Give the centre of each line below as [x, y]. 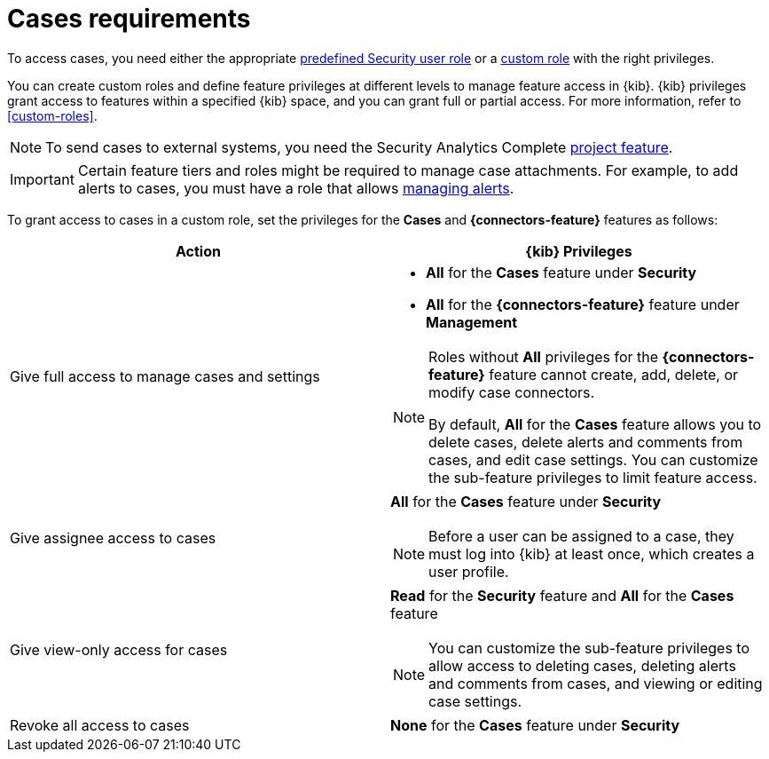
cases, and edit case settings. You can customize [593, 459]
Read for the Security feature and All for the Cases [562, 595]
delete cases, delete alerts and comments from [586, 442]
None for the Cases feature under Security [535, 725]
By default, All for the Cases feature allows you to [595, 424]
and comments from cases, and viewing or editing [596, 683]
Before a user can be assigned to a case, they [581, 536]
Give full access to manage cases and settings [165, 376]
